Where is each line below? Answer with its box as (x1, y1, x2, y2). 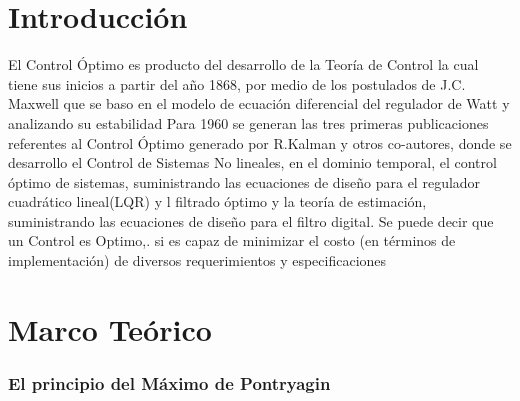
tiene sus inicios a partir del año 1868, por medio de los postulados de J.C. (8, 73, 466, 94)
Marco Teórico (8, 308, 212, 349)
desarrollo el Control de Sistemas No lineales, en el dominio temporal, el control (8, 152, 497, 173)
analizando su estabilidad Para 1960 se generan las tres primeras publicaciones (8, 112, 489, 133)
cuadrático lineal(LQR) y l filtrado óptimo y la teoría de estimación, (8, 191, 427, 212)
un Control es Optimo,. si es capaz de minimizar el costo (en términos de (8, 230, 456, 251)
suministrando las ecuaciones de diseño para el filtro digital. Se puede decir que (8, 210, 494, 231)
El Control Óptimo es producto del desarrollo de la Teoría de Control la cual (8, 54, 479, 75)
